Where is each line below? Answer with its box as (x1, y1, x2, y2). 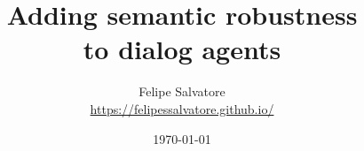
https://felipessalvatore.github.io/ (90, 99, 274, 117)
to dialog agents (83, 31, 281, 67)
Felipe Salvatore (138, 82, 226, 101)
